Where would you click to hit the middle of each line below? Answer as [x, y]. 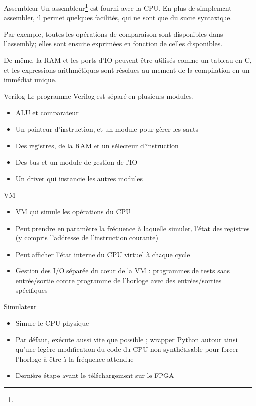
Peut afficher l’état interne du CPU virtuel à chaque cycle [103, 254]
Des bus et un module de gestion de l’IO [77, 162]
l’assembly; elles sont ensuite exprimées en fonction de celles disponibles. [113, 43]
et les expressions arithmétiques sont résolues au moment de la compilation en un [127, 70]
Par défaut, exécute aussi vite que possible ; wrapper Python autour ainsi [127, 339]
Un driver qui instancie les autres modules [79, 178]
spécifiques [32, 290]
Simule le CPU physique [52, 323]
